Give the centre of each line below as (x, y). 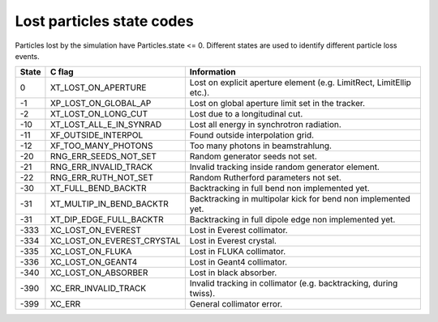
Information (213, 72)
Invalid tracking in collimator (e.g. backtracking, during (294, 283)
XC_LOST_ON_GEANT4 (94, 262)
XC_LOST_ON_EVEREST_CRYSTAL (115, 241)
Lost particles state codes (104, 21)
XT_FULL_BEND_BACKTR (98, 189)
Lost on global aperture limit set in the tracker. (277, 104)
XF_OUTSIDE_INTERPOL (97, 135)
